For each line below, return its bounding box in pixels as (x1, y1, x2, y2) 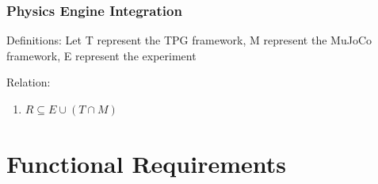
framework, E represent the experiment (6, 47, 197, 63)
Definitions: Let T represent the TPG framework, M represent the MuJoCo (6, 32, 372, 48)
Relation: (6, 74, 51, 90)
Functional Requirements (6, 147, 286, 179)
